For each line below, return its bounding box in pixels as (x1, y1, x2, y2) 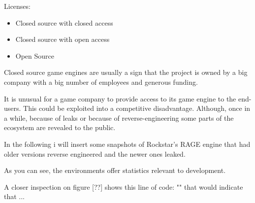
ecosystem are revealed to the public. (4, 122, 116, 133)
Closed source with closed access (15, 17, 113, 28)
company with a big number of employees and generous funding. (4, 76, 198, 87)
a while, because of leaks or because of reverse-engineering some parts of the (4, 112, 234, 123)
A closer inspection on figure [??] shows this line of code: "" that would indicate (4, 181, 243, 192)
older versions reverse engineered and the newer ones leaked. (4, 148, 186, 159)
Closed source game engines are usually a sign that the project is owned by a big (4, 67, 248, 77)
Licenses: (4, 1, 31, 11)
